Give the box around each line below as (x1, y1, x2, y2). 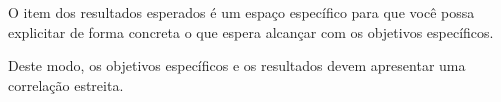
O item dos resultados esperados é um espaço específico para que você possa (8, 2, 475, 22)
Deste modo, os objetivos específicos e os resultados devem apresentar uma (8, 55, 466, 76)
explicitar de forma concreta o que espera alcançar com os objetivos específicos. (8, 21, 494, 42)
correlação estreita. (8, 74, 124, 95)
